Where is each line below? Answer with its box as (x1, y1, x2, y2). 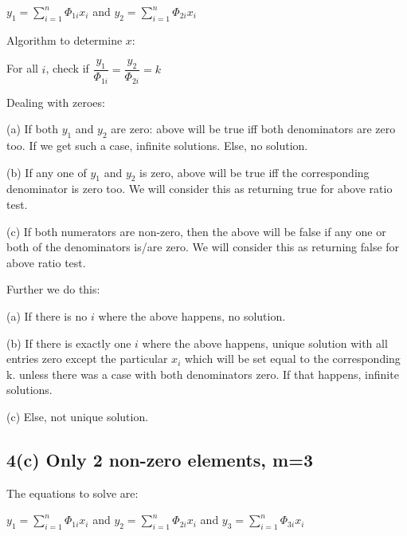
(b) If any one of (6, 164, 87, 180)
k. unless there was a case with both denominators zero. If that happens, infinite (6, 365, 399, 382)
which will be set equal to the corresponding (184, 350, 401, 367)
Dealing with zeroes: (6, 93, 105, 110)
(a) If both (6, 120, 58, 137)
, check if (45, 60, 89, 77)
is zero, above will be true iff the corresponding (139, 164, 370, 180)
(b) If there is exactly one (6, 334, 131, 351)
